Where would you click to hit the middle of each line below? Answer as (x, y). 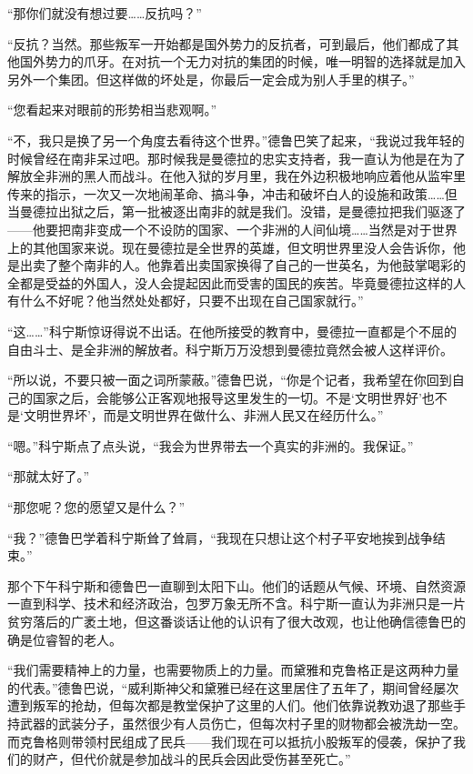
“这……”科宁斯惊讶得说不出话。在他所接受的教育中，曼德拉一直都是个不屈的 (232, 331)
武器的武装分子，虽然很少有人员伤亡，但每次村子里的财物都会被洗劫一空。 (242, 723)
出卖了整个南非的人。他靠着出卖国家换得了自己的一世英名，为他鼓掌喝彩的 (242, 265)
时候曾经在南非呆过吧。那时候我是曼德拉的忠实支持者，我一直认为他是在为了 (236, 158)
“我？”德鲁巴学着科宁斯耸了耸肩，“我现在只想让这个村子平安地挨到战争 (220, 537)
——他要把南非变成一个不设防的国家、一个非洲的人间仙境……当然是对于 (220, 229)
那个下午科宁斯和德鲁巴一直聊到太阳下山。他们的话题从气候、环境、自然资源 (236, 585)
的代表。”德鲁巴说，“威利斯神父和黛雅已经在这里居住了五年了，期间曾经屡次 (233, 687)
